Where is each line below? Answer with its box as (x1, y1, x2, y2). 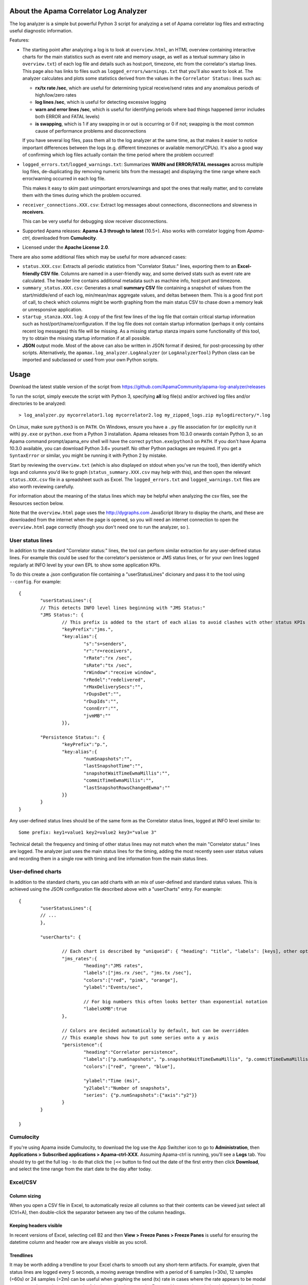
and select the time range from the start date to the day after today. (9, 1166, 152, 1172)
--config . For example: (9, 578, 62, 584)
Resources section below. (9, 500, 64, 506)
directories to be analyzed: (9, 400, 66, 406)
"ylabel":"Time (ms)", (83, 1078, 141, 1084)
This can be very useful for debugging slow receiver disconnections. (22, 218, 168, 225)
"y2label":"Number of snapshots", (83, 1085, 170, 1091)
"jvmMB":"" (83, 712, 111, 719)
